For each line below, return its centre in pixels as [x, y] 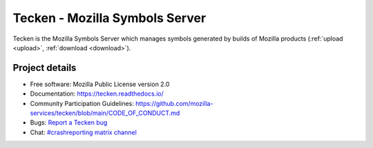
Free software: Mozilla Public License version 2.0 [100, 84]
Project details [45, 68]
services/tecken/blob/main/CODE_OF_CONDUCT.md [105, 113]
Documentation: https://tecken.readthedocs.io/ [97, 94]
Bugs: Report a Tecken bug [69, 123]
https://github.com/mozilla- [174, 103]
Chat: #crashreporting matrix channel [84, 132]
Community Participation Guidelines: [82, 103]
